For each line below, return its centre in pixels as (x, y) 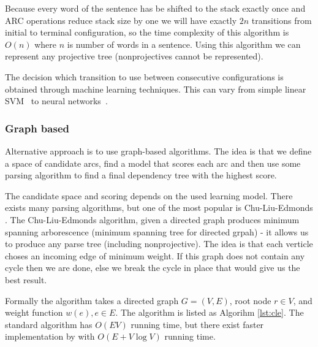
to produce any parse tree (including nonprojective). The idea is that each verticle (159, 244)
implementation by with (50, 336)
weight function (34, 312)
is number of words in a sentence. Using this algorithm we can (184, 44)
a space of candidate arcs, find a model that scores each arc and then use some (153, 163)
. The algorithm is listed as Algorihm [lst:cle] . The (210, 312)
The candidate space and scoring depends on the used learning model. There (149, 195)
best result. (26, 279)
